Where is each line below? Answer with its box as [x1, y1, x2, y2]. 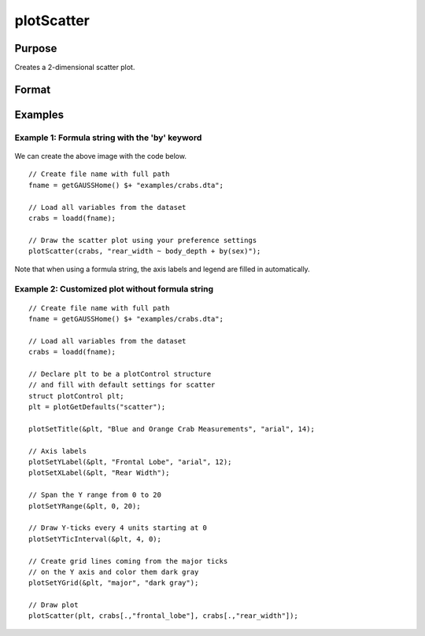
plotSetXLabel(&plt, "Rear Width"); [28, 469, 170, 477]
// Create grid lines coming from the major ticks [28, 557, 228, 565]
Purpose [14, 42, 57, 55]
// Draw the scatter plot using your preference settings [28, 236, 257, 244]
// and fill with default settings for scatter [28, 380, 216, 389]
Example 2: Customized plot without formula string [14, 284, 214, 295]
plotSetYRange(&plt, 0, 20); [28, 502, 141, 510]
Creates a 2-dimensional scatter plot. [14, 63, 135, 72]
